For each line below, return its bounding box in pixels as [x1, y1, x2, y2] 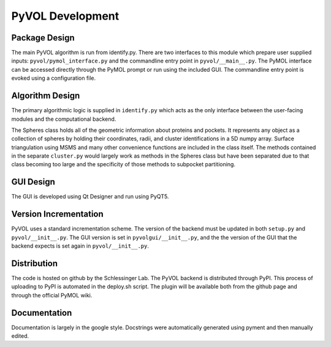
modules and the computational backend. [11, 115, 116, 123]
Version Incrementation [11, 209, 104, 219]
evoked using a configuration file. [11, 74, 96, 82]
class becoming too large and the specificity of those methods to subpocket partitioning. [11, 161, 236, 168]
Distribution [11, 258, 58, 269]
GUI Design [11, 177, 55, 187]
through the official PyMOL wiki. [11, 291, 93, 299]
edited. [11, 332, 29, 340]
